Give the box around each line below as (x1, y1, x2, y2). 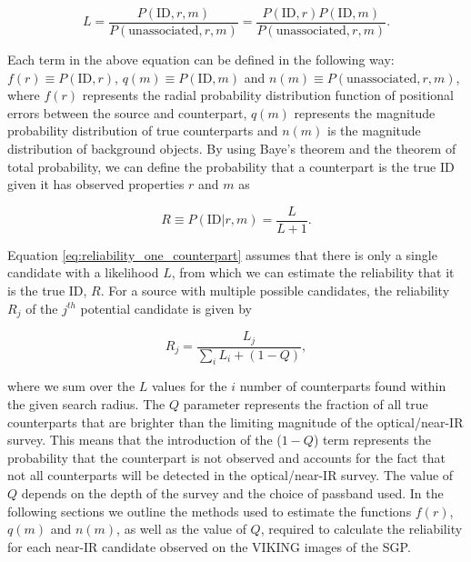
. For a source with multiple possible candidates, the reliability (100, 281, 450, 300)
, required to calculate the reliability (260, 519, 463, 538)
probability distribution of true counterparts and (7, 121, 278, 140)
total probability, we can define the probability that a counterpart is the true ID (7, 156, 455, 176)
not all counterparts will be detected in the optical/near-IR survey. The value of (7, 466, 454, 485)
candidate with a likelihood (7, 263, 159, 282)
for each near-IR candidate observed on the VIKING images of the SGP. (7, 537, 411, 556)
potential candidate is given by (80, 298, 252, 317)
